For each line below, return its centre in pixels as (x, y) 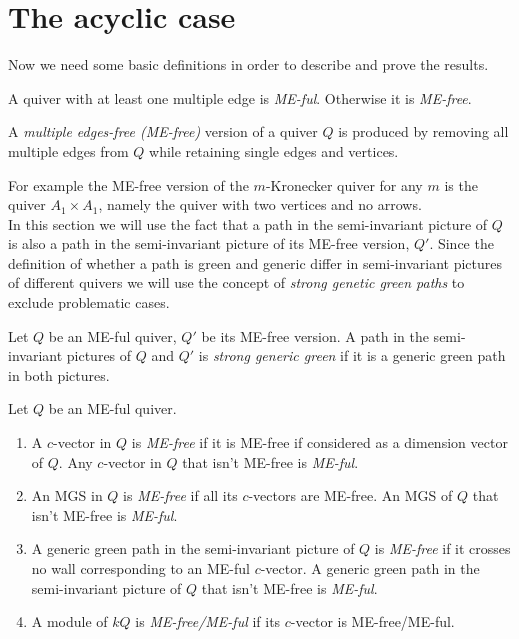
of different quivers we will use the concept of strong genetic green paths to (236, 282)
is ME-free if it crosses (442, 548)
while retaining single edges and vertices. (274, 150)
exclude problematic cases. (89, 302)
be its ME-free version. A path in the (315, 335)
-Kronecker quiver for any (344, 184)
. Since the (461, 243)
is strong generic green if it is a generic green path (352, 355)
